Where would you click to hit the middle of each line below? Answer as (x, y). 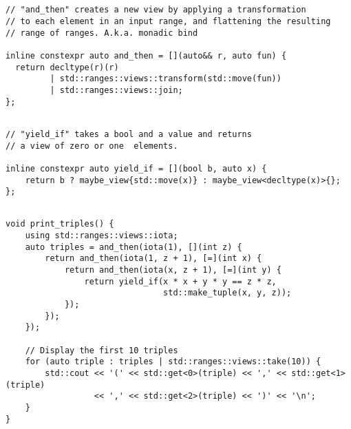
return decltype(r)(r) (67, 67)
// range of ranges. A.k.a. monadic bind (102, 33)
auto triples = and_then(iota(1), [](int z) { (134, 247)
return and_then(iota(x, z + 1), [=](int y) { (173, 270)
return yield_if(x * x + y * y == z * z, (180, 281)
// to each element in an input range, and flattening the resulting (168, 21)
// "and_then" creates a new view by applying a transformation (156, 10)
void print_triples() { (60, 224)
